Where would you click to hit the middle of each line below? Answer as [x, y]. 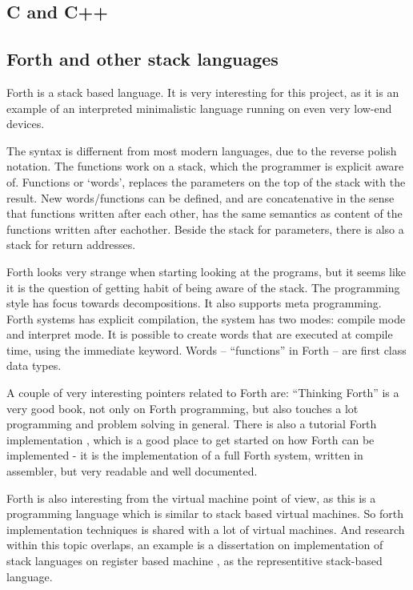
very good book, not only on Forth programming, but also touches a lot [182, 408]
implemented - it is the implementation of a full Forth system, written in [185, 455]
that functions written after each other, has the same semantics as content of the [204, 213]
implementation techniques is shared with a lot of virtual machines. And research [206, 529]
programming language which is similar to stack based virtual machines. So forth [205, 514]
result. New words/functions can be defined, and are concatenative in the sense [200, 197]
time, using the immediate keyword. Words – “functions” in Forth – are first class [206, 349]
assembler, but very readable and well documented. [132, 471]
